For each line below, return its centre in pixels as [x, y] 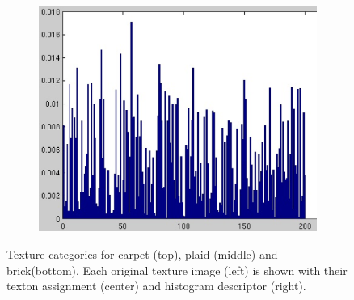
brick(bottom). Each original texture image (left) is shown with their [177, 270]
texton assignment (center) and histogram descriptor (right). [156, 286]
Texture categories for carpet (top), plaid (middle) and [142, 254]
